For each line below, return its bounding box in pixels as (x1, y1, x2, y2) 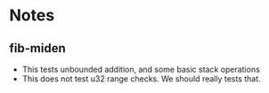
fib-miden (9, 41, 66, 56)
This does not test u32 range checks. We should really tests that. (21, 74, 261, 84)
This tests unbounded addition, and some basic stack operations (21, 64, 260, 74)
